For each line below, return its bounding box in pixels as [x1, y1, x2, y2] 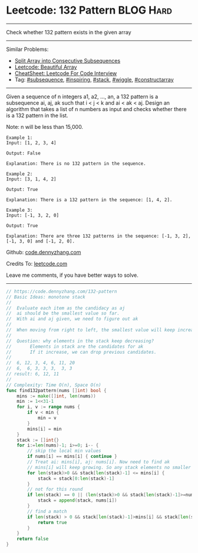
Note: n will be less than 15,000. [6, 123, 84, 130]
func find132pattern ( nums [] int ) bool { [6, 387, 107, 393]
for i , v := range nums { [16, 404, 81, 410]
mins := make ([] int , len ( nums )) [16, 393, 96, 399]
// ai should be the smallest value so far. [6, 311, 120, 316]
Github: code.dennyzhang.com [6, 248, 81, 256]
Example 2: [6, 171, 33, 177]
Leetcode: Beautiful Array [14, 63, 77, 70]
